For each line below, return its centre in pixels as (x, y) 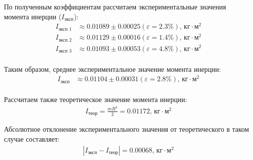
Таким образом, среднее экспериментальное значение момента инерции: (112, 69)
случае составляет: (32, 139)
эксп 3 (65, 51)
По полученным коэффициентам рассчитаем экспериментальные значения (115, 6)
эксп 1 (65, 29)
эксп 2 (65, 40)
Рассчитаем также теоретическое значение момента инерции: (96, 99)
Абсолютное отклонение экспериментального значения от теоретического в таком (126, 129)
